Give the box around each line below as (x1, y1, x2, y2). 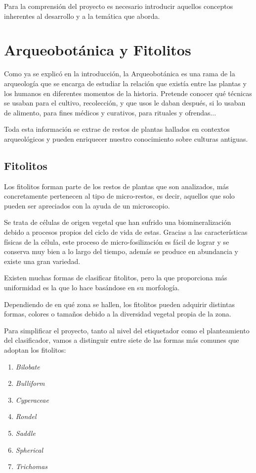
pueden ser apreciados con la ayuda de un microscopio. (4, 200, 170, 210)
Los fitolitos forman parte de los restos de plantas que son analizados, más (4, 181, 229, 191)
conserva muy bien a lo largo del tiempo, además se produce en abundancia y (4, 246, 238, 257)
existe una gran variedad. (4, 256, 81, 266)
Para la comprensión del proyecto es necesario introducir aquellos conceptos (4, 1, 233, 11)
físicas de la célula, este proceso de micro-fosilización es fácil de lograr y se (4, 236, 229, 247)
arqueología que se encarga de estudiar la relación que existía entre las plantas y (4, 78, 247, 88)
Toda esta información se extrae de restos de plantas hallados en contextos (4, 124, 230, 134)
